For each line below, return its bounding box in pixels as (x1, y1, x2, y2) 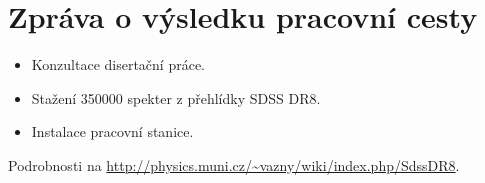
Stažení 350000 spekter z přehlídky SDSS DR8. (31, 87, 321, 108)
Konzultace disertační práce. (31, 54, 206, 75)
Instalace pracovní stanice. (31, 121, 194, 142)
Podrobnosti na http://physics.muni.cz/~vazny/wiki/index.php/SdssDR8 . (8, 154, 460, 175)
